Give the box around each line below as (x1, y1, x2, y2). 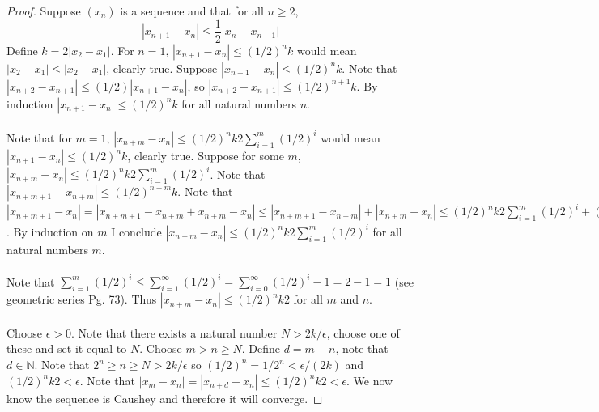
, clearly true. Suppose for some (127, 147, 284, 164)
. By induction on (6, 223, 94, 240)
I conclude (111, 223, 162, 240)
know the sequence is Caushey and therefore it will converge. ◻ (6, 389, 323, 406)
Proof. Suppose (6, 2, 81, 19)
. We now (346, 372, 393, 389)
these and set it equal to (6, 340, 127, 357)
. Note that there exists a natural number (71, 324, 278, 341)
